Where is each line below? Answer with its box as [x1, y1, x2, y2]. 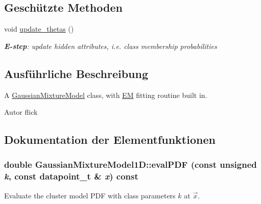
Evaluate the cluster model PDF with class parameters [4, 190, 176, 200]
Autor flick [4, 107, 38, 117]
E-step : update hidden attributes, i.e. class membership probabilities [4, 40, 217, 51]
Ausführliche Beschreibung [4, 65, 148, 81]
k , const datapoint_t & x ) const [4, 170, 138, 183]
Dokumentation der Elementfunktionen [4, 132, 216, 147]
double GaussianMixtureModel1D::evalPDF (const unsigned [4, 158, 257, 171]
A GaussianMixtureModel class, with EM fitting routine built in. [4, 89, 207, 100]
